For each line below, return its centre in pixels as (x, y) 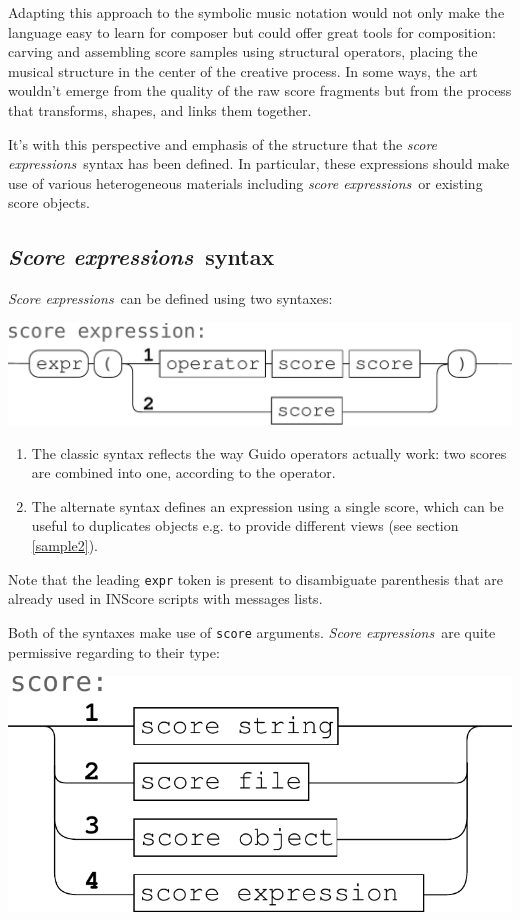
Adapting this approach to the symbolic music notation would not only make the (256, 12)
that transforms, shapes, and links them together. (160, 109)
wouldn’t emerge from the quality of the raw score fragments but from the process (260, 90)
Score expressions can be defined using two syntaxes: (170, 298)
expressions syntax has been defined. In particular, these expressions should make (259, 163)
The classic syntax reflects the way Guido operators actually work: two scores (269, 452)
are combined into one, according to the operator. (183, 472)
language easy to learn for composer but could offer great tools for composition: (252, 31)
